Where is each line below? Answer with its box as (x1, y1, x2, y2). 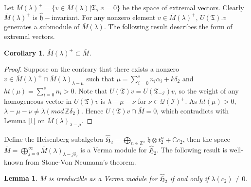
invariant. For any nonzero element (51, 12, 156, 22)
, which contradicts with (157, 105, 229, 115)
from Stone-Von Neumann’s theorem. (25, 156, 136, 167)
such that (86, 73, 114, 83)
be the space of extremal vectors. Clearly (122, 2, 244, 12)
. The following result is (156, 145, 227, 155)
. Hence (81, 105, 104, 115)
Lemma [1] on (4, 115, 45, 125)
